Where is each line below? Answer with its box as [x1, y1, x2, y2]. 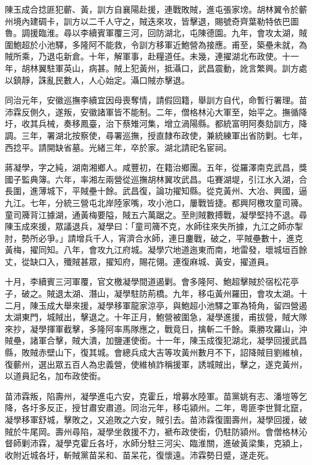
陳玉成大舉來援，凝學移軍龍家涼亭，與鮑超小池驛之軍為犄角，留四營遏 [29, 299, 307, 311]
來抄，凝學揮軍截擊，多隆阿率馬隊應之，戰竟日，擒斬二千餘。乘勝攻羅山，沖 [5, 322, 307, 335]
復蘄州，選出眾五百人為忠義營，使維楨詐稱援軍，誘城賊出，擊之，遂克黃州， [5, 357, 307, 370]
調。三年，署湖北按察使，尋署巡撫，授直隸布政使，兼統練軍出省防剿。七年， [5, 129, 307, 141]
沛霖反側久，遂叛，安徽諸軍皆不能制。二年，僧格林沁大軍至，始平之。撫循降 [5, 105, 307, 118]
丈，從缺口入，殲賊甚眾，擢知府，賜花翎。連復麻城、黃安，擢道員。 [5, 255, 274, 267]
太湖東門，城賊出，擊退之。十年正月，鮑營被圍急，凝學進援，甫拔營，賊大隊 [5, 311, 307, 323]
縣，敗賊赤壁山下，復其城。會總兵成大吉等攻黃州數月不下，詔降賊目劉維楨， [5, 346, 307, 359]
